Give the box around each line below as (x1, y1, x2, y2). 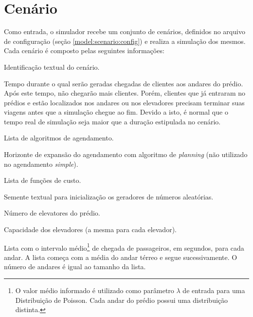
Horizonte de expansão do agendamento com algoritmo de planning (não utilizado (4, 149, 248, 159)
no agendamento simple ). (4, 158, 78, 169)
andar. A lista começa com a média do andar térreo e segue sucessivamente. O (4, 252, 237, 262)
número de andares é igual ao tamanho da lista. (4, 261, 146, 272)
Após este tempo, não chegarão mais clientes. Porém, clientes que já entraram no (4, 88, 246, 98)
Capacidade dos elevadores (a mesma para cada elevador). (4, 224, 177, 235)
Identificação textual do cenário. (4, 61, 100, 72)
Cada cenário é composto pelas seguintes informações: (4, 45, 164, 56)
